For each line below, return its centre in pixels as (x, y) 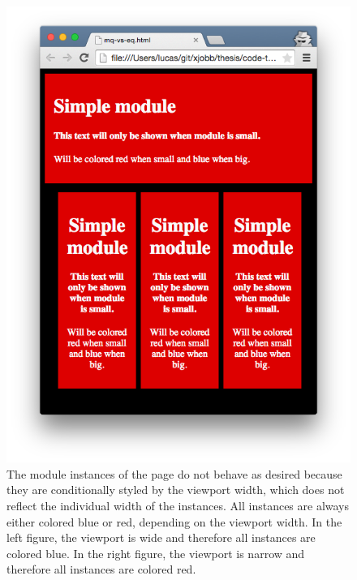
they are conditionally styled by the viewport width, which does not (176, 490)
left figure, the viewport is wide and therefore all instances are (161, 537)
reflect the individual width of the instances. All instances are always (178, 505)
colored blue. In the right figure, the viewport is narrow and (156, 553)
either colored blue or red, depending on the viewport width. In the (174, 521)
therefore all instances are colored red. (101, 569)
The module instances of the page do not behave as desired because (174, 473)
